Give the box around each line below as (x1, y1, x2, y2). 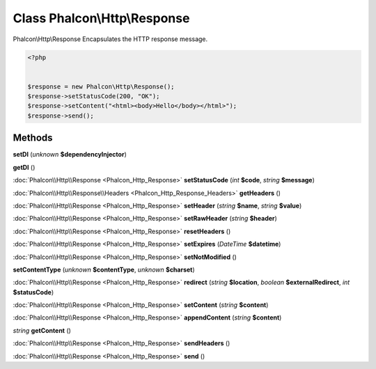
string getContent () (13, 326, 71, 334)
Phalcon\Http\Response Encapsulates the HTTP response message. (13, 35, 208, 43)
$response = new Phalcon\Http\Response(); (27, 82, 175, 91)
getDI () (13, 163, 36, 171)
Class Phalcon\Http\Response (13, 10, 190, 26)
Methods (13, 132, 53, 144)
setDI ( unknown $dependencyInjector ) (13, 150, 127, 159)
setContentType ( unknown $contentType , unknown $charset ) (13, 265, 195, 274)
